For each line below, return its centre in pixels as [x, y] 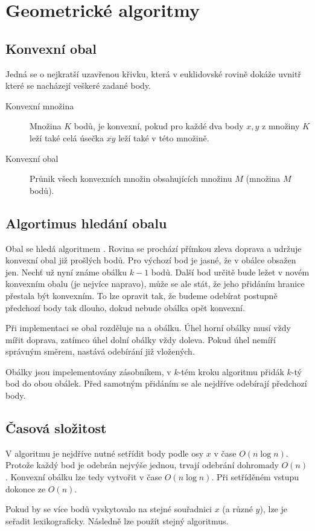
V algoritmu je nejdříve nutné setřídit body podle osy [105, 453]
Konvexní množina [40, 105]
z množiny [281, 126]
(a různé [237, 509]
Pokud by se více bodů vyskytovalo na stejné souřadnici [109, 509]
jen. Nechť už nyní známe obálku [66, 272]
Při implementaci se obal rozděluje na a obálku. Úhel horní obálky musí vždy [148, 328]
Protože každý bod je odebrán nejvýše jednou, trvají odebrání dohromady [142, 465]
